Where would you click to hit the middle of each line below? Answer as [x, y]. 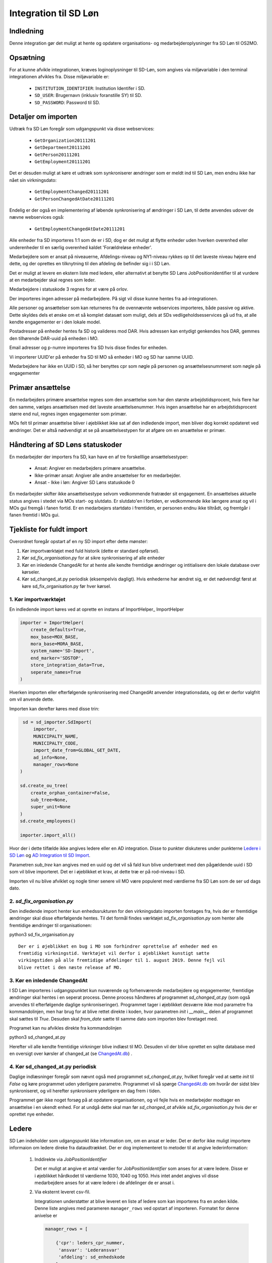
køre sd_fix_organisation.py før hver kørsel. [66, 586]
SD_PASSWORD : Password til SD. [67, 102]
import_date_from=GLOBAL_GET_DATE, [77, 750]
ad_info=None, [50, 757]
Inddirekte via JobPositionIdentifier [71, 1159]
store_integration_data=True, [68, 665]
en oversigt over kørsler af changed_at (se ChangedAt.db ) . [71, 1054]
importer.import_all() [48, 835]
